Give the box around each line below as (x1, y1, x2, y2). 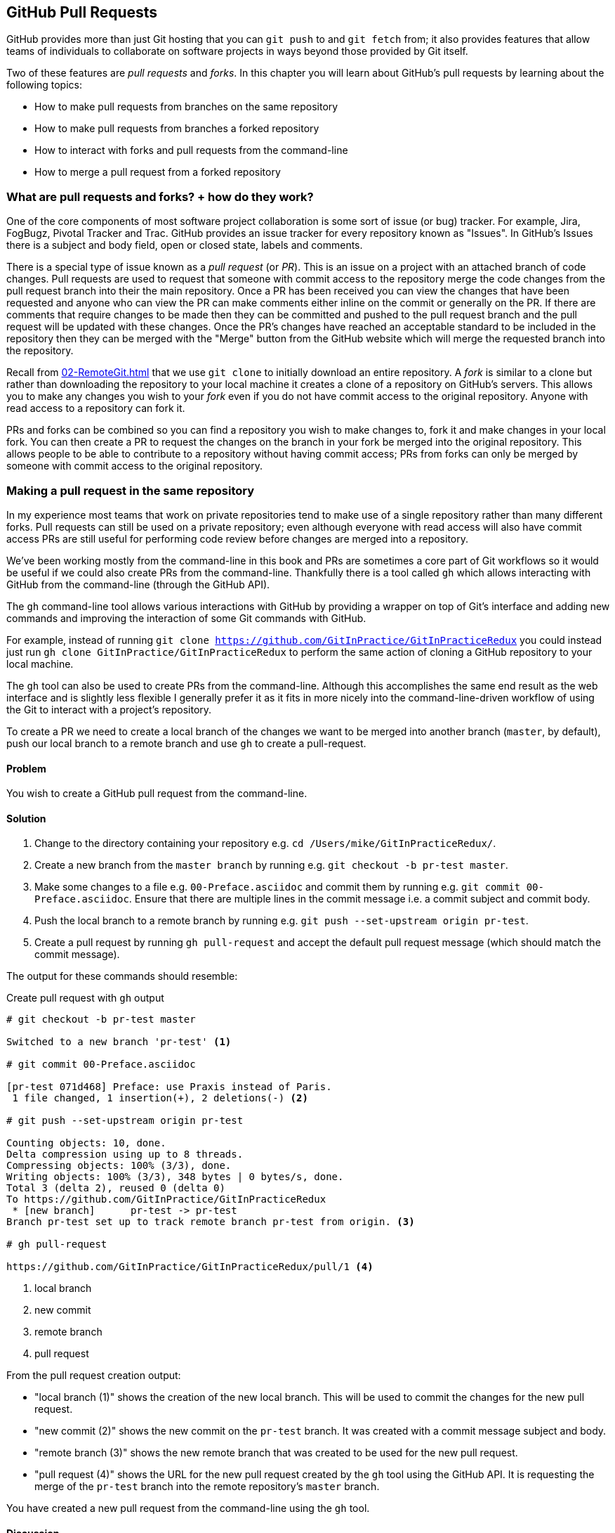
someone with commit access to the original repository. (6, 460, 263, 472)
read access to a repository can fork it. (6, 402, 185, 415)
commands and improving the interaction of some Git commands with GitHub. (6, 612, 366, 624)
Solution (6, 812, 46, 824)
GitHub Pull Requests (6, 4, 158, 21)
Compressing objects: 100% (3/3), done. (6, 1160, 232, 1172)
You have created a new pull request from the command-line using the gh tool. (6, 1502, 370, 1515)
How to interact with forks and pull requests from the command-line (34, 144, 348, 157)
